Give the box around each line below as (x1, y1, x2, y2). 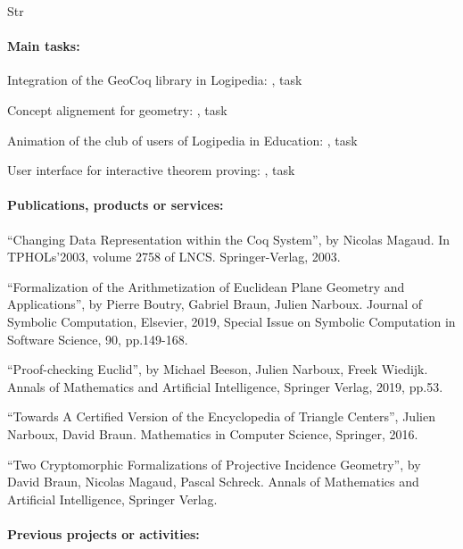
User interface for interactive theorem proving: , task (7, 161, 295, 179)
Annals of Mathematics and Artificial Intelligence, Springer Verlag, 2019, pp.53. (7, 377, 443, 395)
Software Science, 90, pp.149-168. (7, 329, 188, 348)
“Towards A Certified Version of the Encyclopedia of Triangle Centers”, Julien (7, 407, 435, 426)
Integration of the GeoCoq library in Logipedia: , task (7, 71, 302, 89)
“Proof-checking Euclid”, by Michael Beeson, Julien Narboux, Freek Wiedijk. (7, 360, 428, 378)
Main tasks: (7, 37, 80, 55)
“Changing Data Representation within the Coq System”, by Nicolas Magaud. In (7, 229, 451, 248)
